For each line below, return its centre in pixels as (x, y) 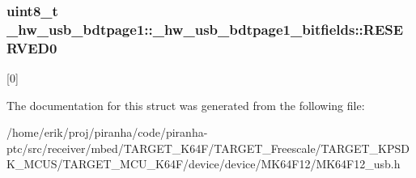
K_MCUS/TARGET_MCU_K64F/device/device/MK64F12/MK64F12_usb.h (204, 164)
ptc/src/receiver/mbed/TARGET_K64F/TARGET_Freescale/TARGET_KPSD (208, 148)
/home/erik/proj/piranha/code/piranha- (107, 132)
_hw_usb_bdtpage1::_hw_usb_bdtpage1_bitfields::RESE (205, 29)
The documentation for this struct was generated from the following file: (186, 105)
